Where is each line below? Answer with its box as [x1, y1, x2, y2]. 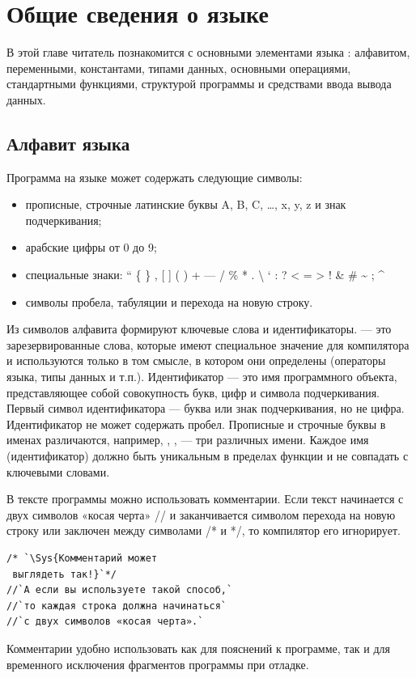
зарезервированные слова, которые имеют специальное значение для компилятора [6, 336, 410, 353]
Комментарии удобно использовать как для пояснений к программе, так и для [6, 639, 391, 656]
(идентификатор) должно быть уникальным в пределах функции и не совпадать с [6, 447, 409, 464]
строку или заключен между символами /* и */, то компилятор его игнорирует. [6, 522, 401, 539]
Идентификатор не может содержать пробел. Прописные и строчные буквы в [6, 415, 386, 432]
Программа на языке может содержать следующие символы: [6, 168, 303, 185]
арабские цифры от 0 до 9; [25, 239, 157, 256]
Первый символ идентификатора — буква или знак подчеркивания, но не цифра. [6, 400, 405, 417]
